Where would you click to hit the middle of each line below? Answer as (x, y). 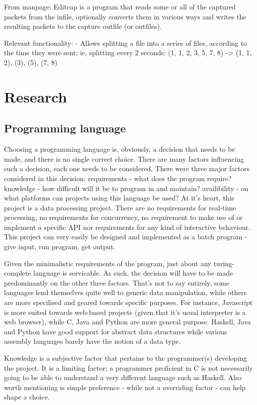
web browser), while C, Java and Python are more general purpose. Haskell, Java (128, 322)
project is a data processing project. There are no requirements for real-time (120, 207)
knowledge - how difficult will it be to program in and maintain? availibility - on (126, 188)
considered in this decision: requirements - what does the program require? (118, 178)
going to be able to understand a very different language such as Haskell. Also (123, 377)
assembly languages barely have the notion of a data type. (92, 341)
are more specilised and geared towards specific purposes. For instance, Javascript (128, 302)
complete (18, 273)
